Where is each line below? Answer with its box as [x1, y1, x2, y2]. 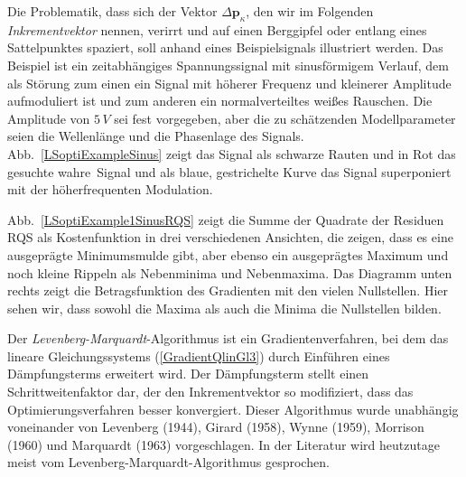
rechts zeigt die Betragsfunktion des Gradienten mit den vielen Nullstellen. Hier [7, 281, 449, 300]
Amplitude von [7, 108, 90, 127]
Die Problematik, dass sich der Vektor [7, 2, 218, 20]
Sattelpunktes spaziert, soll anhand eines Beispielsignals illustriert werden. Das [7, 38, 443, 57]
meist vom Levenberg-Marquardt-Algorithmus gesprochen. [7, 453, 330, 472]
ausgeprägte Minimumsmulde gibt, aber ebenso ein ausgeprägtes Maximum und [7, 245, 449, 264]
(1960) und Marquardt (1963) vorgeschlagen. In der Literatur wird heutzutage [7, 435, 440, 454]
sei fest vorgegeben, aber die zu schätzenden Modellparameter [114, 108, 456, 127]
